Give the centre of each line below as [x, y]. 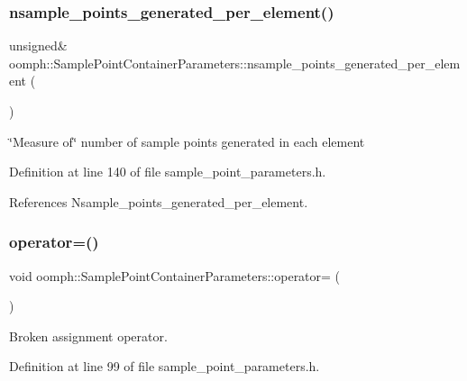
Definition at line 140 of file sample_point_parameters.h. [168, 172]
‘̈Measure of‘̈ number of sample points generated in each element [187, 141]
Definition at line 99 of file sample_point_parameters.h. [165, 366]
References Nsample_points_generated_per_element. [159, 201]
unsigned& [38, 45]
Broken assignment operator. [88, 336]
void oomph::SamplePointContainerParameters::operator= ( [175, 275]
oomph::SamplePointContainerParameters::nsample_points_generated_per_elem [235, 63]
